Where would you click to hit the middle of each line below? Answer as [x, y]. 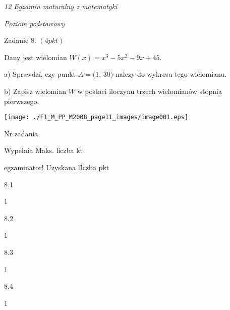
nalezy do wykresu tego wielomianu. [171, 74]
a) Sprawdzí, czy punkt [40, 74]
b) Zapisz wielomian [35, 91]
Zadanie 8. [20, 40]
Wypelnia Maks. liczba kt [44, 150]
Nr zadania [21, 133]
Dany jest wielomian [36, 57]
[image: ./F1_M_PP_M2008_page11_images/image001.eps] [96, 117]
